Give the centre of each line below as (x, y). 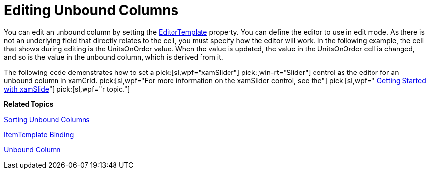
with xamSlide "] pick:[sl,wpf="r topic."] (67, 89)
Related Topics (29, 104)
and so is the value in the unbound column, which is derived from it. (114, 57)
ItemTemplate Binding (39, 134)
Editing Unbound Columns (91, 10)
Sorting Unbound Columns (47, 119)
